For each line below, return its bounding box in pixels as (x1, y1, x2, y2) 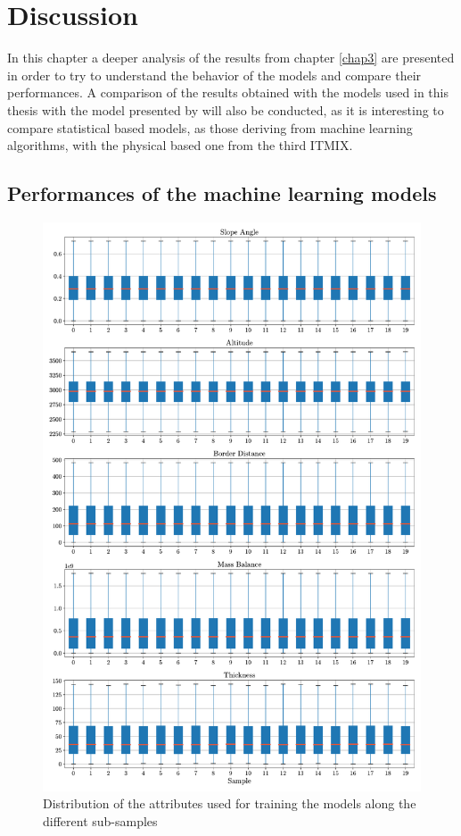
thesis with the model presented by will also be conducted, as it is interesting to (7, 100, 444, 119)
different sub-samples (43, 811, 158, 830)
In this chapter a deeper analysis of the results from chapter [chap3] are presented (7, 48, 455, 67)
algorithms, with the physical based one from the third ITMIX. (7, 136, 353, 155)
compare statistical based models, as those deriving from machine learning (7, 118, 413, 137)
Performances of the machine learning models (7, 180, 437, 207)
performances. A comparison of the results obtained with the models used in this (7, 83, 449, 102)
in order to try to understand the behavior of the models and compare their (7, 65, 422, 84)
